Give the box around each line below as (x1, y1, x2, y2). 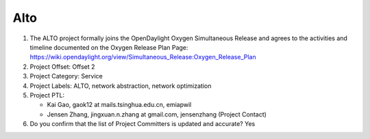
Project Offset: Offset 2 (29, 62, 95, 71)
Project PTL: (29, 91, 65, 99)
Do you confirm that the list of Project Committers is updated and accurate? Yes (29, 120, 256, 128)
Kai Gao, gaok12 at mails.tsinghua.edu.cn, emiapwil (47, 101, 192, 109)
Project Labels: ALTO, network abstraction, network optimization (29, 82, 212, 90)
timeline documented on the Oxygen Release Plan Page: (29, 43, 188, 51)
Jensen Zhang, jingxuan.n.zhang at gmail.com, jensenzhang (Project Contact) (47, 110, 267, 119)
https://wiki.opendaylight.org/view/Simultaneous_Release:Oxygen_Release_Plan (29, 53, 256, 61)
